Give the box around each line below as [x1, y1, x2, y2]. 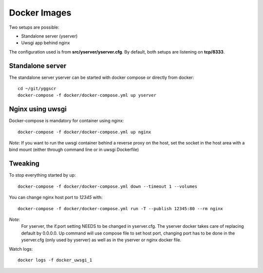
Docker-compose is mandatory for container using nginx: [9, 118, 124, 124]
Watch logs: [9, 246, 33, 252]
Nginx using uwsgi [9, 105, 67, 113]
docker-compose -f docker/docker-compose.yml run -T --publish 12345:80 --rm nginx [18, 206, 224, 211]
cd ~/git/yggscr [18, 86, 56, 91]
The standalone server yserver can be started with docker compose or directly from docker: [9, 74, 194, 80]
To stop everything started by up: [9, 172, 76, 178]
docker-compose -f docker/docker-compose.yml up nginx [18, 129, 151, 135]
